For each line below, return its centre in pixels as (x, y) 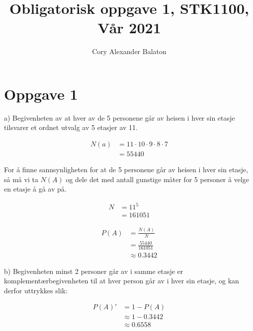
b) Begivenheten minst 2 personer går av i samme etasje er (94, 271)
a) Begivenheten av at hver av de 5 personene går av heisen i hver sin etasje (120, 117)
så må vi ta (21, 179)
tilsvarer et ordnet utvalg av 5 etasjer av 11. (71, 127)
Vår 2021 (129, 28)
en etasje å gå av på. (35, 189)
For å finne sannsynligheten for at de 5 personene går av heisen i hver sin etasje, (126, 169)
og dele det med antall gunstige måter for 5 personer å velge (157, 179)
